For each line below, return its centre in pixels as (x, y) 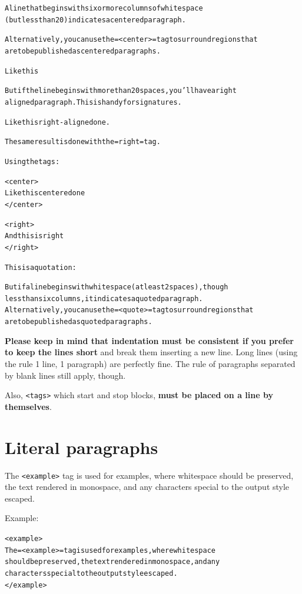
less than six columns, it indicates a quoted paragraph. (104, 298)
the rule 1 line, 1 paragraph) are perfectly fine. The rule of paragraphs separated (150, 363)
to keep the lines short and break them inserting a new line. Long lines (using (151, 352)
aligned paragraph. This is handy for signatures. (93, 102)
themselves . (28, 406)
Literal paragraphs (82, 447)
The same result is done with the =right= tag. (83, 142)
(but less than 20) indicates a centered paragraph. (95, 20)
